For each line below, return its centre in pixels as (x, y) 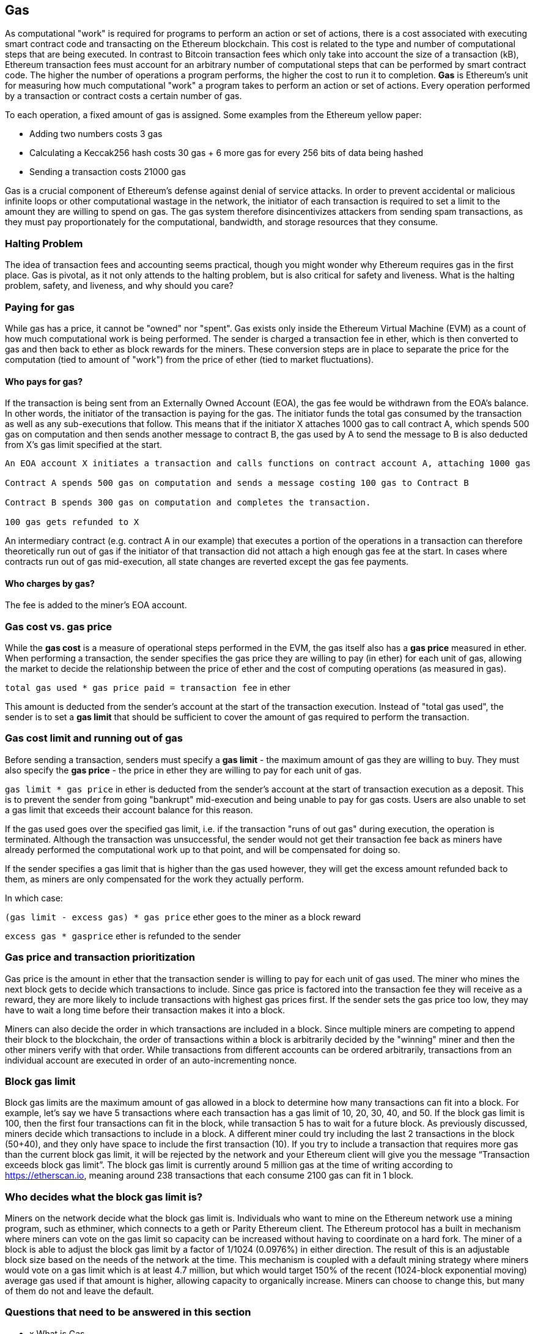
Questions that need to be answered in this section (128, 1312)
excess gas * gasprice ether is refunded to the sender (123, 936)
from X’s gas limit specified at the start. (84, 445)
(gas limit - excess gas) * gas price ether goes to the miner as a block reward (183, 917)
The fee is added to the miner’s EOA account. (96, 605)
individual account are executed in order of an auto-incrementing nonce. (151, 1060)
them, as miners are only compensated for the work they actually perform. (155, 879)
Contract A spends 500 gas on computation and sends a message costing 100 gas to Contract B (237, 483)
